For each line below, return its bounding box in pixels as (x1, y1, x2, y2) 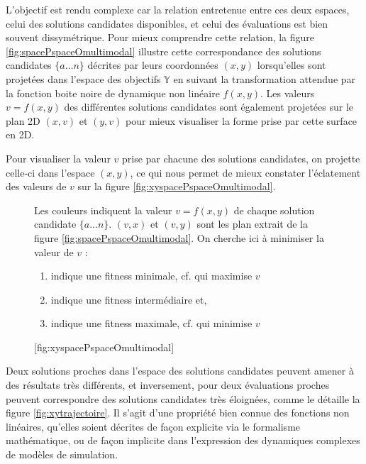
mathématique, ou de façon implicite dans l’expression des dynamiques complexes (6, 433, 360, 448)
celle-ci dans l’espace (6, 165, 95, 179)
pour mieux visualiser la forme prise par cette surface (126, 113, 357, 128)
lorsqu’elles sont (257, 57, 326, 72)
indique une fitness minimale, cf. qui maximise (50, 268, 253, 283)
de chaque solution (233, 202, 315, 217)
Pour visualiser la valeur (6, 150, 111, 165)
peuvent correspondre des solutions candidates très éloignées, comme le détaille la (6, 391, 360, 406)
